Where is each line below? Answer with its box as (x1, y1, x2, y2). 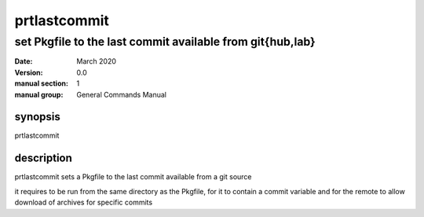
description (14, 152, 72, 165)
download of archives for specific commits (14, 197, 153, 208)
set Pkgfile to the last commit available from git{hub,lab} (14, 35, 316, 49)
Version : (14, 68, 43, 77)
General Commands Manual (76, 90, 166, 99)
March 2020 (76, 57, 117, 66)
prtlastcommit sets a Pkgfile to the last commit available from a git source (14, 172, 252, 182)
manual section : (14, 79, 68, 88)
